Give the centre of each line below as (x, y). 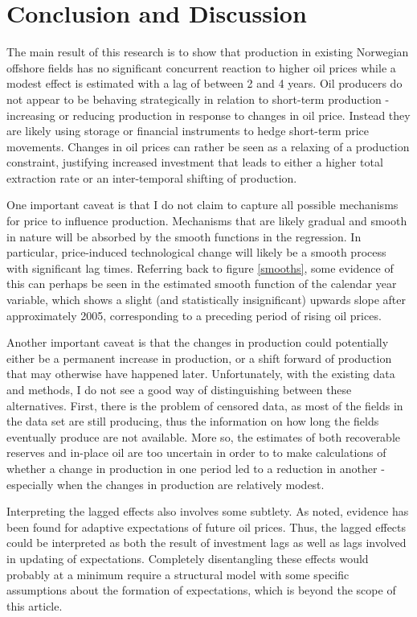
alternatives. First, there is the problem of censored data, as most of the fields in (205, 405)
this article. (35, 605)
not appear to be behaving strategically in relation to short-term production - (198, 99)
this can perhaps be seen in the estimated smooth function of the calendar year (202, 284)
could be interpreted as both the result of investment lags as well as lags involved (206, 543)
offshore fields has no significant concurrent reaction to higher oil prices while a (201, 67)
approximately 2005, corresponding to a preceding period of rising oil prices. (194, 315)
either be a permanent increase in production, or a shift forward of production (199, 358)
